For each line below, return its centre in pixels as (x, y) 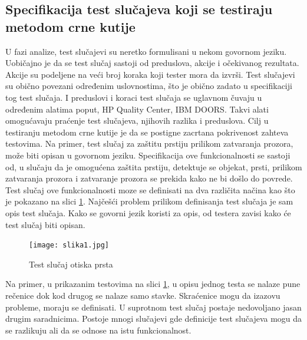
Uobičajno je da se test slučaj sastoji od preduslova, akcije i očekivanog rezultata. (152, 63)
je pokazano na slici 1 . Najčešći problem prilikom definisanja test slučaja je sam (149, 201)
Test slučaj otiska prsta (71, 264)
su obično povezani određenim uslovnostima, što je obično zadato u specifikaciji (149, 86)
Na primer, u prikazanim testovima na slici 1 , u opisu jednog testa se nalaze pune (153, 284)
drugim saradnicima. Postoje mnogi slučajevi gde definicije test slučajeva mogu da (154, 318)
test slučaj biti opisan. (45, 224)
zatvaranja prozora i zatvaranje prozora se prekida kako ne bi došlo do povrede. (149, 178)
